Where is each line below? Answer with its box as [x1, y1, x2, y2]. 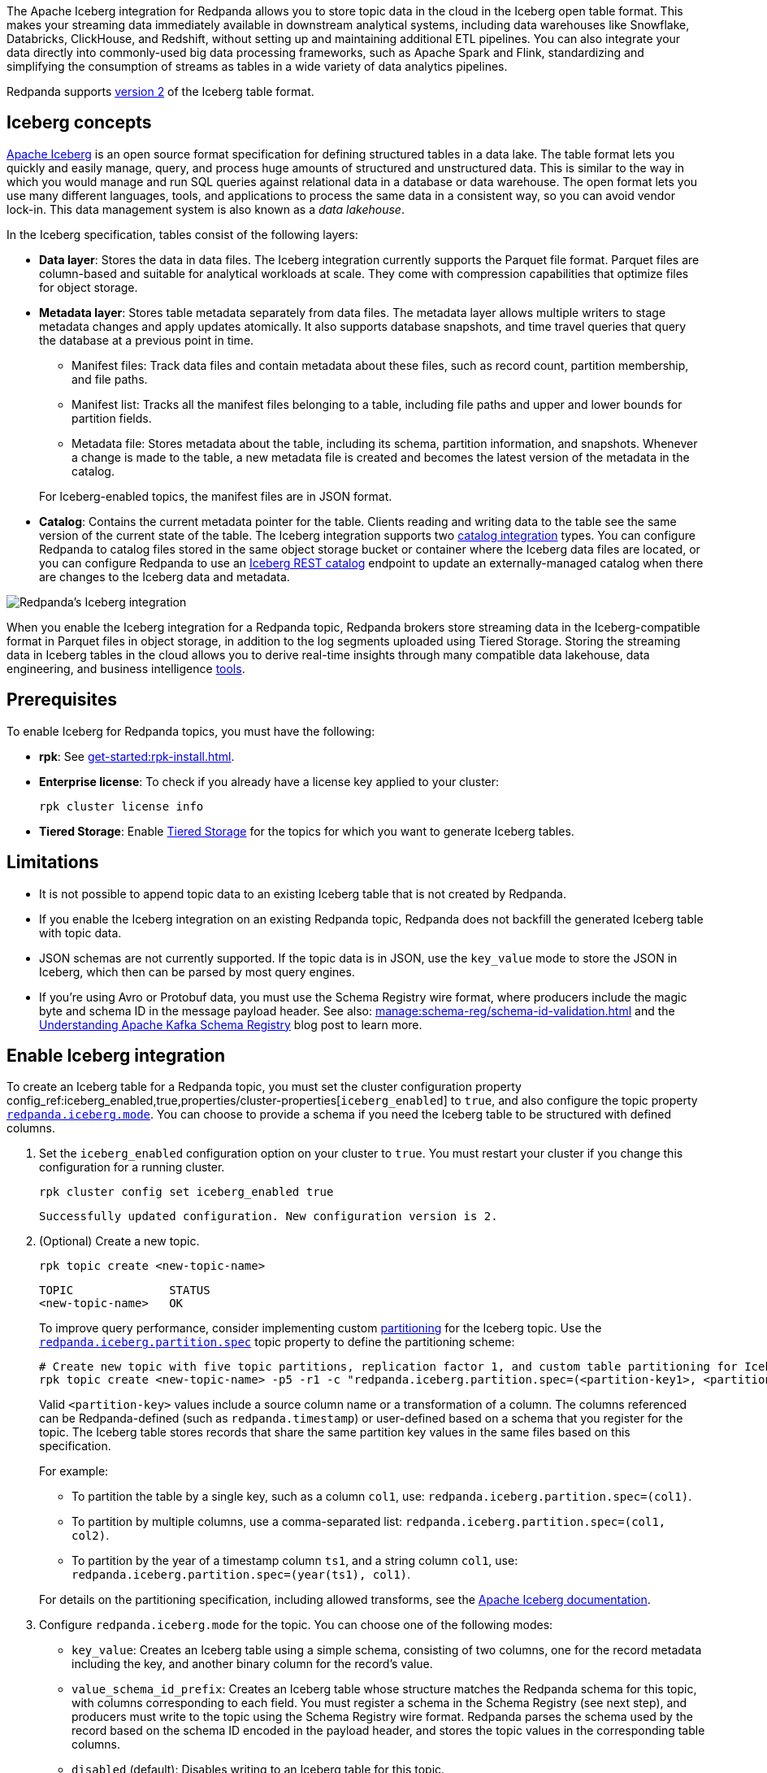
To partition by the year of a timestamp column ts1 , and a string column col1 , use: [71, 1554, 518, 1568]
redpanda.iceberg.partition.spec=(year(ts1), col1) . [71, 1567, 411, 1582]
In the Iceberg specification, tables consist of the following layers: [6, 227, 358, 241]
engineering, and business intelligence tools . [6, 661, 245, 676]
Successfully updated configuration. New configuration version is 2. [39, 1210, 498, 1223]
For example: [39, 1464, 109, 1479]
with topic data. [39, 925, 122, 940]
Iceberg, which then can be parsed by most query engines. [39, 964, 355, 979]
